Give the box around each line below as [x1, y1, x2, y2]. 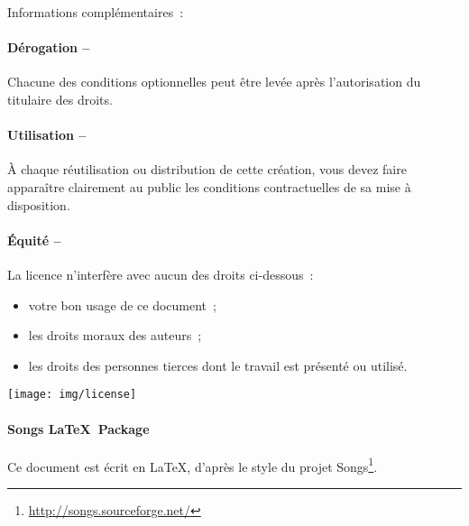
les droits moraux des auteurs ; [28, 326, 202, 345]
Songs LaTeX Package [7, 419, 150, 438]
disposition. [7, 195, 70, 214]
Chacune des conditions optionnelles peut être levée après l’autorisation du [7, 72, 421, 91]
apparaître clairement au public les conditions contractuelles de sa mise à [7, 177, 411, 196]
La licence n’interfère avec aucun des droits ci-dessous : [7, 264, 314, 283]
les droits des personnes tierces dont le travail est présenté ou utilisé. [28, 355, 408, 374]
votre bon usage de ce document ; [28, 295, 216, 314]
